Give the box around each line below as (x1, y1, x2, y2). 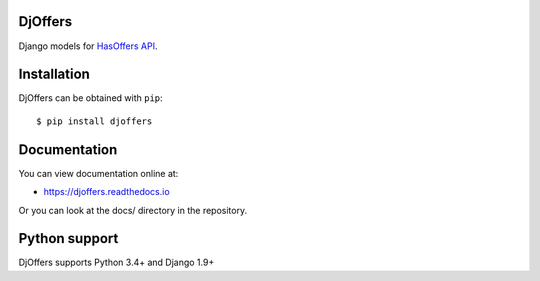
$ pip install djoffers (36, 115, 153, 127)
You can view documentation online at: (18, 167, 179, 179)
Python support (18, 230, 119, 247)
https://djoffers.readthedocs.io (43, 186, 170, 198)
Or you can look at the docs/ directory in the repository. (18, 204, 248, 216)
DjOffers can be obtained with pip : (18, 92, 164, 104)
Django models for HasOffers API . (18, 40, 158, 52)
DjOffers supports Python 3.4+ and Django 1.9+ (18, 256, 215, 269)
